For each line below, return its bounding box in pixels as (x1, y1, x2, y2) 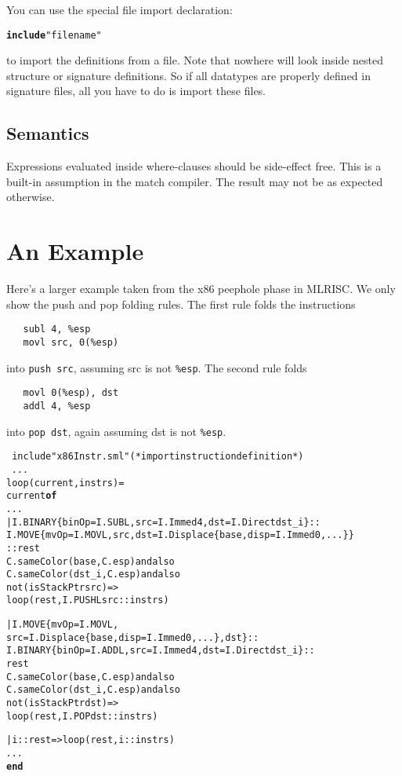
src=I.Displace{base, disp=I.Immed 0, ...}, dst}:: (6, 631, 259, 643)
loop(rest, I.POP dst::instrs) (6, 710, 158, 722)
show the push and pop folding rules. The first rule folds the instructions (6, 295, 356, 312)
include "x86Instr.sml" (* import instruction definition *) (12, 451, 304, 463)
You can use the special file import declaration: (6, 2, 233, 17)
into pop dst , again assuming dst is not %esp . (6, 423, 226, 439)
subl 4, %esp (23, 324, 91, 335)
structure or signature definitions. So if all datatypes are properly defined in (6, 67, 371, 83)
